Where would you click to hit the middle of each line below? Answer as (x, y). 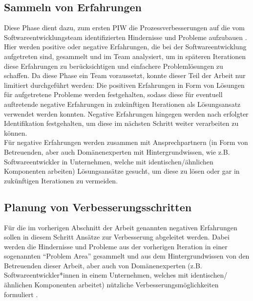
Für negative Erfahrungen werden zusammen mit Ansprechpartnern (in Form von (126, 142)
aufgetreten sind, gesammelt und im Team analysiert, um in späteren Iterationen (125, 56)
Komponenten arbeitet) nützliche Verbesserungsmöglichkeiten (126, 285)
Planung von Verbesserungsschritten (98, 207)
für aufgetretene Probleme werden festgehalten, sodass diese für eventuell (113, 94)
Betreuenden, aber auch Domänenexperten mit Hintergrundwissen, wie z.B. (117, 151)
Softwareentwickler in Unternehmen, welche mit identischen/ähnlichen (109, 161)
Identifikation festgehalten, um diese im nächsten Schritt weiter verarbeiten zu (121, 123)
